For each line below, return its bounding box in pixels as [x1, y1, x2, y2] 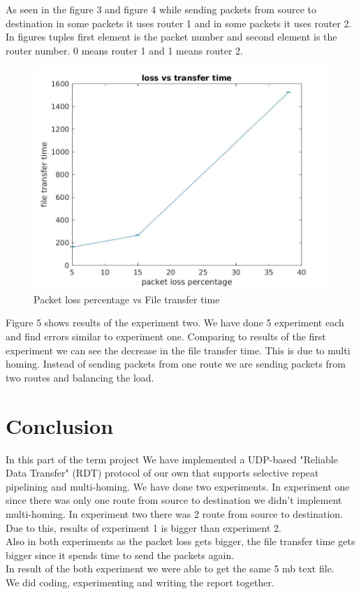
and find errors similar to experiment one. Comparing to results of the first [6, 329, 326, 344]
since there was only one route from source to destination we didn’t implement [6, 493, 342, 507]
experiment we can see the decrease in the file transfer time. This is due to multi [6, 342, 351, 357]
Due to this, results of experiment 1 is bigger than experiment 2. [6, 520, 281, 535]
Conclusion [6, 411, 114, 440]
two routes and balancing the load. [6, 370, 154, 384]
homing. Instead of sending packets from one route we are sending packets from [6, 356, 346, 371]
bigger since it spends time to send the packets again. [6, 547, 235, 562]
